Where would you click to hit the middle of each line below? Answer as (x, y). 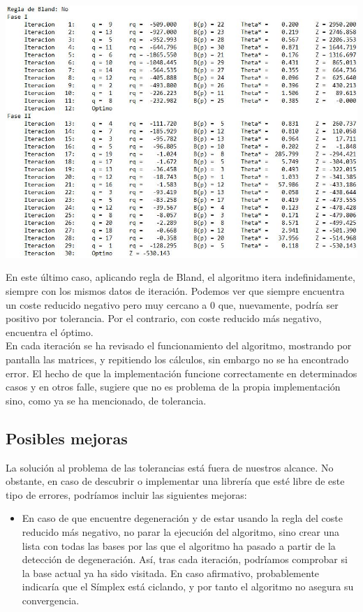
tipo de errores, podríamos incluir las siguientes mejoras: (126, 494)
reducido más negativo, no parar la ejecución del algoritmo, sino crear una (181, 531)
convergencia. (51, 600)
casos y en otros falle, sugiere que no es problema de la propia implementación (173, 387)
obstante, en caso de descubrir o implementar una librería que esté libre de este (175, 481)
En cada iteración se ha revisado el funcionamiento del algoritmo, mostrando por (179, 345)
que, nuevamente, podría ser (278, 304)
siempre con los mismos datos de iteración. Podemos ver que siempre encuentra (175, 291)
